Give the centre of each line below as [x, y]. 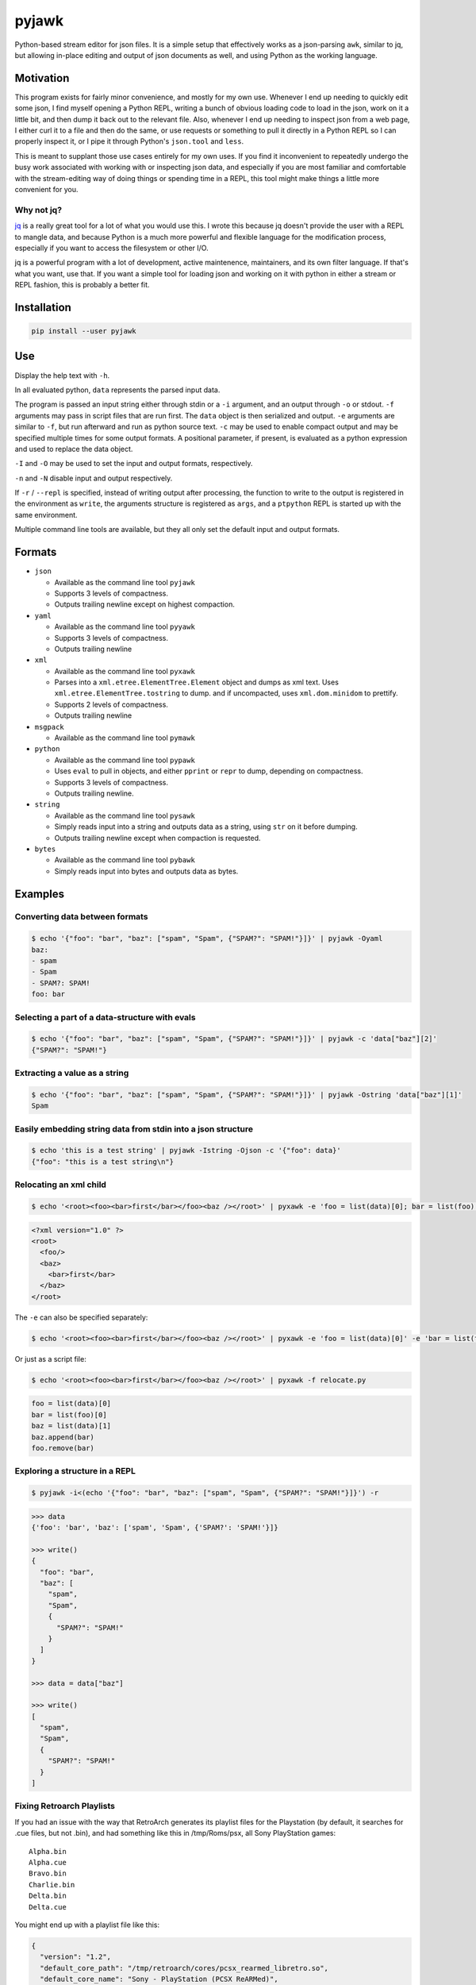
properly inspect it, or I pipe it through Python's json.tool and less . [129, 141]
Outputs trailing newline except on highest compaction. [145, 604]
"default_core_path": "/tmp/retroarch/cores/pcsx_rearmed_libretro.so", [184, 1968]
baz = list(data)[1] [71, 1426]
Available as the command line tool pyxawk [125, 671]
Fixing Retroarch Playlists [65, 1806]
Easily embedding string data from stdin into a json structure [134, 1129]
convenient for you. [46, 189]
